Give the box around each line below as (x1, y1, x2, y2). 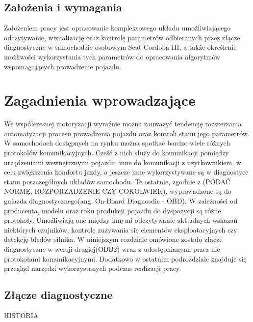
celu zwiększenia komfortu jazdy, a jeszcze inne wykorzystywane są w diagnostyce (4, 167, 249, 177)
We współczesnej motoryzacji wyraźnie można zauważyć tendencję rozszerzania (4, 118, 242, 129)
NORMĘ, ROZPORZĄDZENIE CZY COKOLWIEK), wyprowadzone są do (4, 186, 231, 196)
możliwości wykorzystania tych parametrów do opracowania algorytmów (4, 51, 220, 61)
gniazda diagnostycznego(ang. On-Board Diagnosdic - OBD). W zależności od (4, 196, 238, 206)
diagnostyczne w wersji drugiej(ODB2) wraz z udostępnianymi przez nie (4, 244, 220, 254)
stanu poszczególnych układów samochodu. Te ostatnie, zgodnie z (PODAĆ (4, 176, 230, 186)
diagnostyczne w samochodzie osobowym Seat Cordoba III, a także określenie (4, 42, 237, 52)
